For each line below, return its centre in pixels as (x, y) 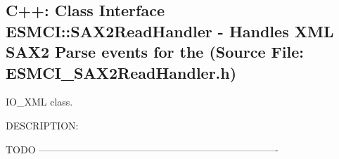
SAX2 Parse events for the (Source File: (155, 52)
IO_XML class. (39, 102)
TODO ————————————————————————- (142, 149)
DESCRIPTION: (42, 125)
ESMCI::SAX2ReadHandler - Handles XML (170, 31)
